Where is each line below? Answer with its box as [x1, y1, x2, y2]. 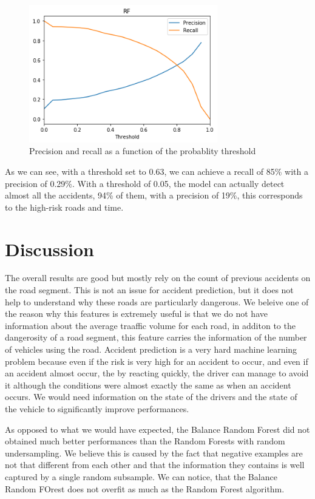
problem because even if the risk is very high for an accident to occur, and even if [5, 355, 308, 367]
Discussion [5, 236, 94, 261]
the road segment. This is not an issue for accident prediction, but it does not [5, 283, 294, 296]
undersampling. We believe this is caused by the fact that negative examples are [5, 446, 303, 459]
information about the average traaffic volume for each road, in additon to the [5, 319, 296, 331]
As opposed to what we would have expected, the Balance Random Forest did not [5, 423, 310, 435]
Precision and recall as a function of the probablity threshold [29, 144, 256, 157]
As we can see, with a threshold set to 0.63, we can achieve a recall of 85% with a [5, 165, 308, 177]
